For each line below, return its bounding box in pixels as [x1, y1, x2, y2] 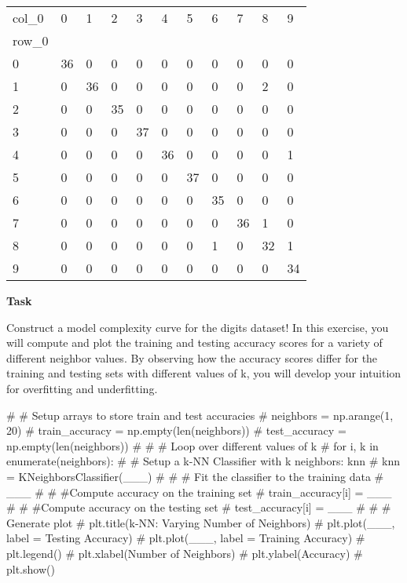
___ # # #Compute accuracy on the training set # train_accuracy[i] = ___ [6, 483, 392, 500]
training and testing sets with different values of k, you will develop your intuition [6, 365, 401, 381]
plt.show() [6, 560, 55, 577]
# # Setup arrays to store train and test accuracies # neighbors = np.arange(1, [6, 406, 394, 423]
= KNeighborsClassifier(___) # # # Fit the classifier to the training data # [6, 468, 384, 484]
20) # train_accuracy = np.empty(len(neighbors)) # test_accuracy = [6, 422, 346, 439]
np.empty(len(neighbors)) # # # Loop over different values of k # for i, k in [6, 437, 379, 454]
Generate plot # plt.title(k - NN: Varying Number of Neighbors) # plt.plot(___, [6, 514, 395, 530]
